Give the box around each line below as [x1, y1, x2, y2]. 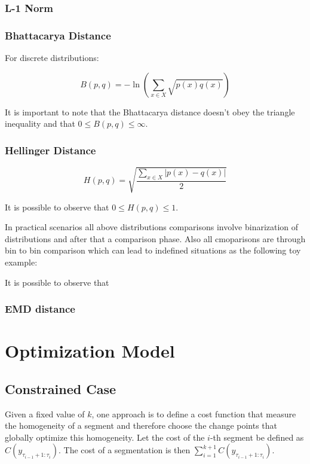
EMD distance [5, 301, 75, 316]
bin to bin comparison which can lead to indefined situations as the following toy [5, 244, 301, 257]
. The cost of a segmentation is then [59, 444, 191, 456]
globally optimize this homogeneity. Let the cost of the [5, 431, 205, 443]
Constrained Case [5, 379, 116, 398]
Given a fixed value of [5, 407, 85, 420]
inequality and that [5, 117, 75, 130]
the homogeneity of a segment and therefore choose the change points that [5, 419, 278, 432]
